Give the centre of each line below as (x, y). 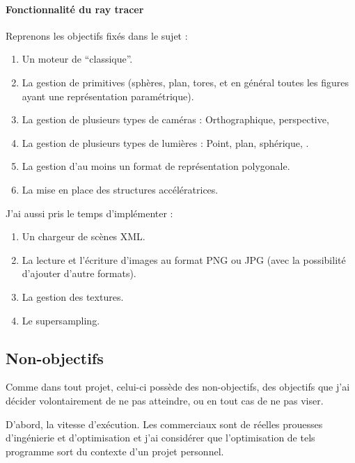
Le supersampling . (61, 320)
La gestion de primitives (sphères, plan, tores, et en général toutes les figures (185, 82)
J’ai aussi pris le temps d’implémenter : (89, 213)
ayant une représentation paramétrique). (108, 96)
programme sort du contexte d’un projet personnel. (115, 451)
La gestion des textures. (73, 296)
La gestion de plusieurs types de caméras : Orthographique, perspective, (175, 119)
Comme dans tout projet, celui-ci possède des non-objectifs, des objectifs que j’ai (178, 387)
